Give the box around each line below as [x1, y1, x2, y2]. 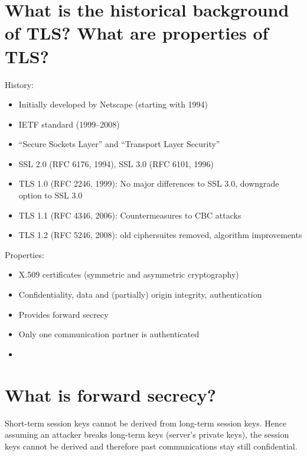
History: [5, 78, 34, 90]
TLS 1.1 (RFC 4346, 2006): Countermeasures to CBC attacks [18, 209, 241, 221]
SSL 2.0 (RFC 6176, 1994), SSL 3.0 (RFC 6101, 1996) [18, 157, 214, 170]
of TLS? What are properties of [5, 21, 269, 45]
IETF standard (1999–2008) [18, 118, 120, 130]
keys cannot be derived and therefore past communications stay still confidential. [5, 439, 298, 452]
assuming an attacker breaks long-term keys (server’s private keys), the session [5, 428, 289, 441]
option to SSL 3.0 [18, 189, 83, 201]
